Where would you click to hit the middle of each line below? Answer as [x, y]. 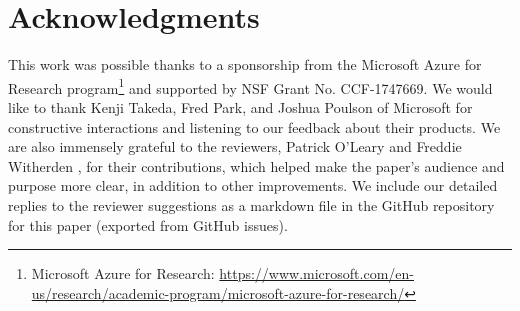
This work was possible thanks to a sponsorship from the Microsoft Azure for [245, 64]
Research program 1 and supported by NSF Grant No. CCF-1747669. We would [250, 86]
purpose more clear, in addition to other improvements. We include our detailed [253, 185]
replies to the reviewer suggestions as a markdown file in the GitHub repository [251, 204]
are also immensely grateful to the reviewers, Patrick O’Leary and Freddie [235, 146]
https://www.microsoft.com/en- [316, 273]
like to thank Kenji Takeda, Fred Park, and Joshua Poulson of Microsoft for [240, 106]
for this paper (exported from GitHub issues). [148, 224]
